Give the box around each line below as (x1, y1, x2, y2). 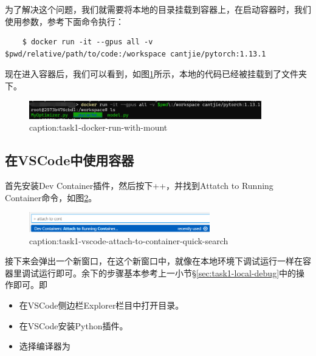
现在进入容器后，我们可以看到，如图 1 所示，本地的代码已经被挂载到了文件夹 (5, 67, 307, 80)
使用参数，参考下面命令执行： (5, 15, 124, 27)
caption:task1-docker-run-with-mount (29, 121, 168, 134)
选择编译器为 (19, 340, 70, 352)
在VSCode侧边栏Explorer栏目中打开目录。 (19, 298, 184, 311)
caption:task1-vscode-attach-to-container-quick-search (29, 234, 228, 247)
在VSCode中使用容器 (5, 151, 134, 169)
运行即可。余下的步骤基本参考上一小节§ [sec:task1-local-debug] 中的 (38, 266, 297, 279)
